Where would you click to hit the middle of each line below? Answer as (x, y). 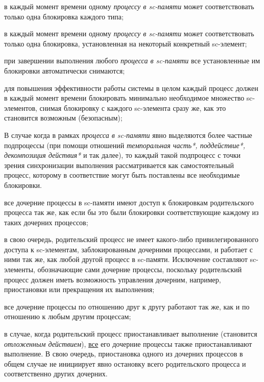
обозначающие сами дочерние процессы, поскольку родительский (140, 269)
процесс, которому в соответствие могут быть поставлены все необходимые (122, 175)
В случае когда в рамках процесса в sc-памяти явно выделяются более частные (128, 135)
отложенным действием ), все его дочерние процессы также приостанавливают (128, 343)
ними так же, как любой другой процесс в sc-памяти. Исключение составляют (126, 259)
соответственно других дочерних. (56, 374)
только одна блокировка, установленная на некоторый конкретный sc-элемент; (126, 43)
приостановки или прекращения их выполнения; (79, 289)
